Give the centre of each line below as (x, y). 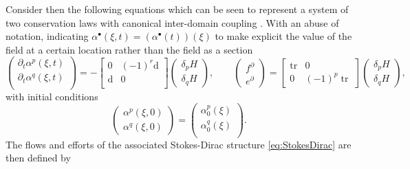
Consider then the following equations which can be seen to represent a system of (177, 9)
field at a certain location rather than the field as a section (129, 49)
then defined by (38, 158)
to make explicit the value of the (283, 36)
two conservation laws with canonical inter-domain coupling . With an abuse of (172, 22)
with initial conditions (52, 96)
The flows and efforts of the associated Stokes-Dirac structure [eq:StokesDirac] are (179, 144)
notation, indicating (47, 36)
